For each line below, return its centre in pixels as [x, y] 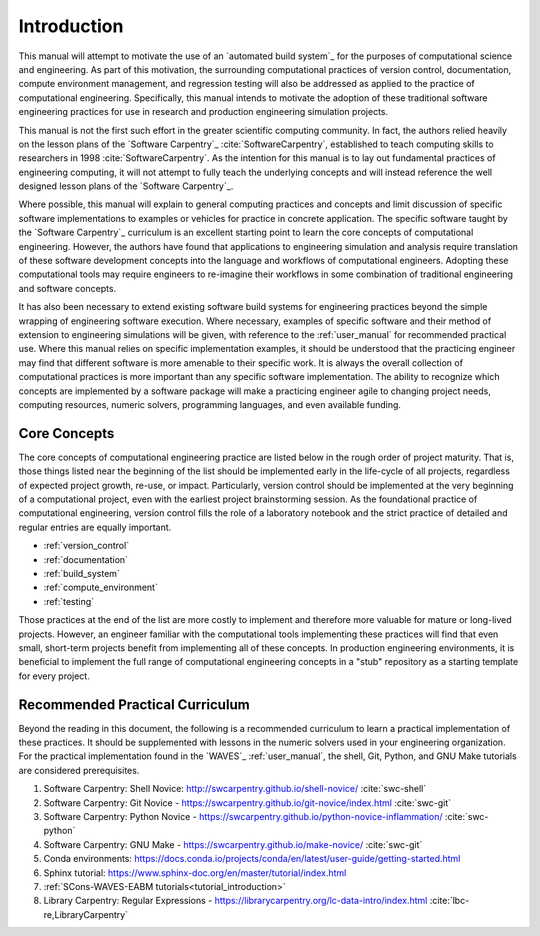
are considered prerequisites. [79, 770]
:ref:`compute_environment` [101, 587]
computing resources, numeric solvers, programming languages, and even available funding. [210, 404]
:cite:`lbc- [449, 901]
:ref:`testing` [69, 601]
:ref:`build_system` [81, 573]
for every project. [54, 676]
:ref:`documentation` [86, 559]
